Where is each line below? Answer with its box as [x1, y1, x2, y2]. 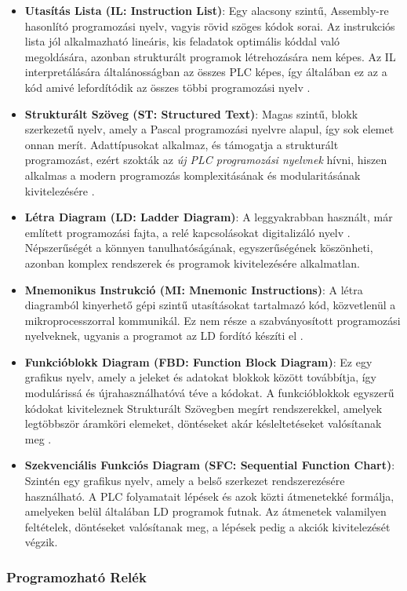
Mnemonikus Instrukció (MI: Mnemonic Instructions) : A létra [24, 281, 363, 297]
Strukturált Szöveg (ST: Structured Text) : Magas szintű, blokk [24, 105, 358, 122]
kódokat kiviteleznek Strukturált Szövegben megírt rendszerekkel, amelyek [24, 399, 383, 416]
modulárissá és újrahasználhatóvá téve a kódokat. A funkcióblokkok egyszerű [24, 385, 394, 401]
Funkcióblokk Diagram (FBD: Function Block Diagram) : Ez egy [24, 353, 372, 370]
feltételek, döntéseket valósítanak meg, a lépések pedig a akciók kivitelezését [24, 518, 391, 534]
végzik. [24, 534, 58, 550]
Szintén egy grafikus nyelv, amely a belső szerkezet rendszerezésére [24, 472, 345, 489]
